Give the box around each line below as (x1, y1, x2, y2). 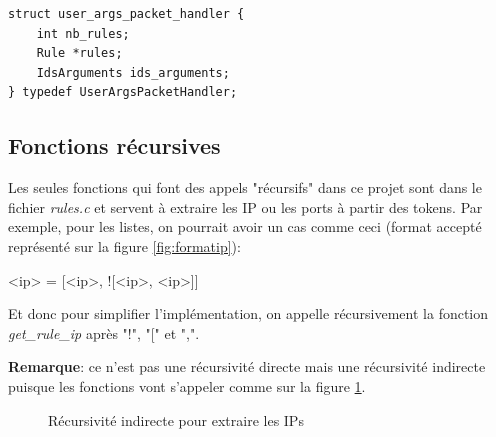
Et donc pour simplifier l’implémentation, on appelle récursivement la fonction (8, 303, 489, 324)
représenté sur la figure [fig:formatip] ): (8, 235, 241, 256)
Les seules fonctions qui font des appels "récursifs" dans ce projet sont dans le (8, 177, 482, 198)
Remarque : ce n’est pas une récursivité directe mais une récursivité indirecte (8, 356, 486, 377)
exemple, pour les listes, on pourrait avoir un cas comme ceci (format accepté (8, 216, 482, 237)
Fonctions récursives (8, 130, 221, 161)
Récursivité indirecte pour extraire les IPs (48, 409, 304, 430)
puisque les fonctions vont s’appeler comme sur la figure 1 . (8, 375, 366, 396)
